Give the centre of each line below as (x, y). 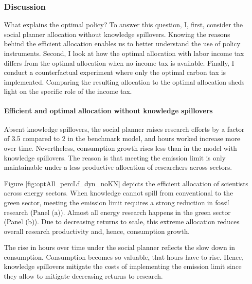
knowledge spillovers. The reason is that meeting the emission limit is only (115, 157)
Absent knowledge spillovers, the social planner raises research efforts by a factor (124, 129)
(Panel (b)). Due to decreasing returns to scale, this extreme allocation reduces (122, 222)
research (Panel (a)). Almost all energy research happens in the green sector (117, 212)
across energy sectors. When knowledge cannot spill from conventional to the (118, 193)
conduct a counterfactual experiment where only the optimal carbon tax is (115, 72)
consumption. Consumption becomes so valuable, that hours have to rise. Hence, (124, 257)
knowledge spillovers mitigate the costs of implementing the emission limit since (123, 266)
